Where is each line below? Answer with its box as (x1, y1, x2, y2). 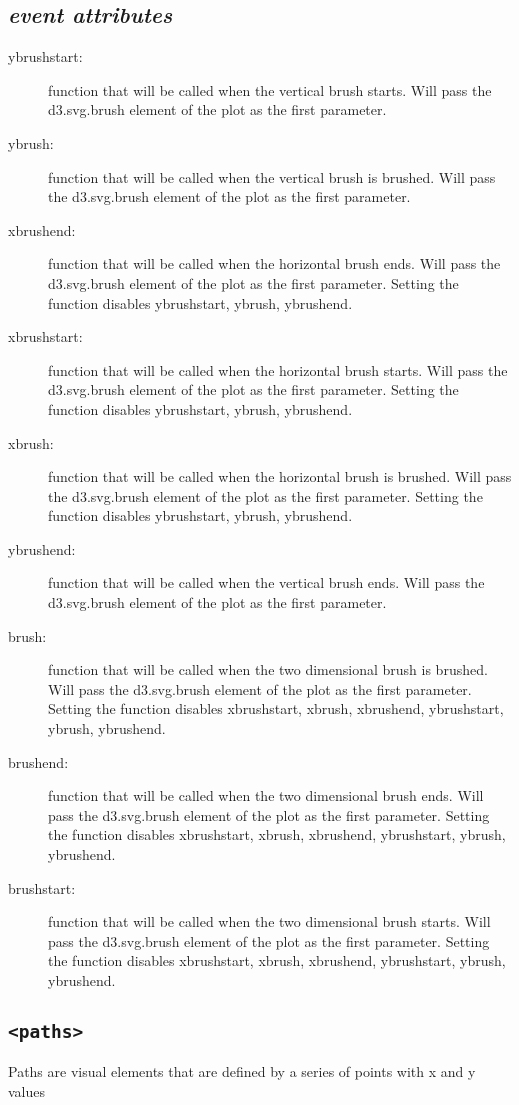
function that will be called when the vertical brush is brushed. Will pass (48, 166, 496, 187)
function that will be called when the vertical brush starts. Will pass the (48, 79, 492, 100)
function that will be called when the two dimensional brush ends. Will (48, 785, 484, 806)
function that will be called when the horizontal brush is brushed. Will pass (48, 466, 512, 487)
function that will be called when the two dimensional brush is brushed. (48, 659, 488, 680)
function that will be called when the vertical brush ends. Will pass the (48, 572, 485, 593)
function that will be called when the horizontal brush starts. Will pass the (48, 359, 508, 380)
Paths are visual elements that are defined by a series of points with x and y (8, 1061, 476, 1082)
